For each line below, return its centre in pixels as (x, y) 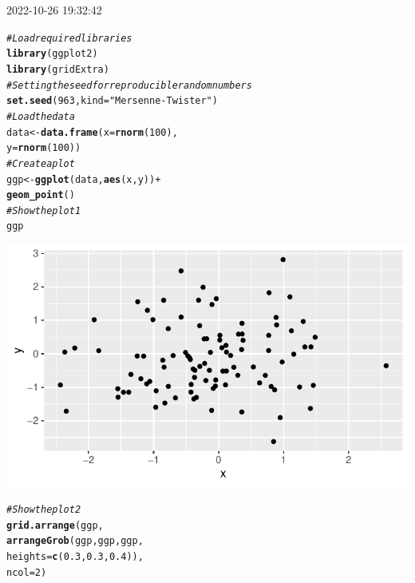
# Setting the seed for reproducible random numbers (129, 85)
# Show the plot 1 (44, 210)
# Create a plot (41, 163)
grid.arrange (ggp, (55, 525)
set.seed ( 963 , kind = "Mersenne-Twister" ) (112, 101)
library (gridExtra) (58, 69)
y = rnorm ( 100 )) (44, 148)
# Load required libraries (69, 38)
